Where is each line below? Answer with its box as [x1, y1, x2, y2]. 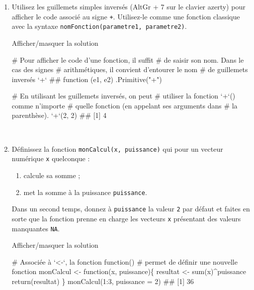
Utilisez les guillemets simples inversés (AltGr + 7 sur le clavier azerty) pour [11, 1, 246, 11]
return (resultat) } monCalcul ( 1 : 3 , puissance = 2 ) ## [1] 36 [11, 276, 194, 286]
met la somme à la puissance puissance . [23, 187, 147, 197]
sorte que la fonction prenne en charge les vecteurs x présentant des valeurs [11, 213, 241, 223]
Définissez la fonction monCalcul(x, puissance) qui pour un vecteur [11, 143, 223, 154]
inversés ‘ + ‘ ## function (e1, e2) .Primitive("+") [11, 74, 162, 84]
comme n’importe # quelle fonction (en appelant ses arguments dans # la [11, 100, 238, 110]
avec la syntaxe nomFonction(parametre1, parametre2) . [11, 21, 187, 31]
